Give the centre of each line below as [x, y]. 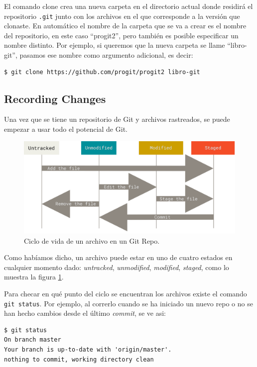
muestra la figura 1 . [34, 277]
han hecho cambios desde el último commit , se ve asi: [85, 313]
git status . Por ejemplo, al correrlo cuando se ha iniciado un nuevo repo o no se [128, 303]
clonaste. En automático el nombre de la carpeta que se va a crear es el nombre [125, 26]
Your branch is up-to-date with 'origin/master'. [88, 349]
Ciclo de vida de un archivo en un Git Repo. [92, 240]
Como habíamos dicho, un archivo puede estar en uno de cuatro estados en [118, 257]
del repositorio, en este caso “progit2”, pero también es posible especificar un [121, 35]
